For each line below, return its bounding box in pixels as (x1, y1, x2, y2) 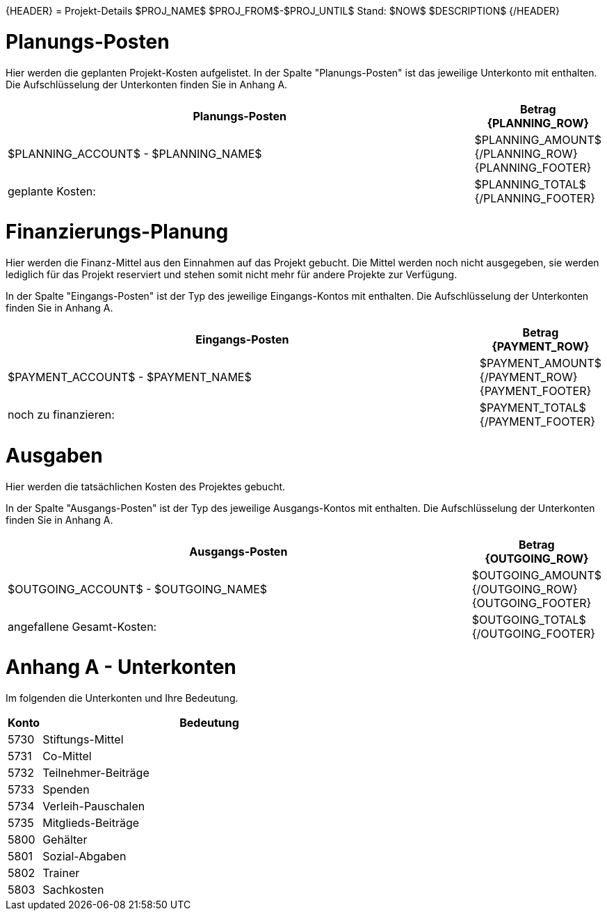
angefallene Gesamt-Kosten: (8, 619, 157, 634)
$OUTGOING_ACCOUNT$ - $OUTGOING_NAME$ (8, 581, 268, 596)
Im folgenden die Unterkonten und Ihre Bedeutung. (6, 692, 238, 704)
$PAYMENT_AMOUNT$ (479, 356, 601, 370)
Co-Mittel (42, 749, 92, 763)
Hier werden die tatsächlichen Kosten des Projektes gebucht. (6, 480, 286, 492)
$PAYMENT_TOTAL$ (479, 401, 586, 415)
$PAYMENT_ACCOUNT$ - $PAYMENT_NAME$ (8, 370, 252, 384)
